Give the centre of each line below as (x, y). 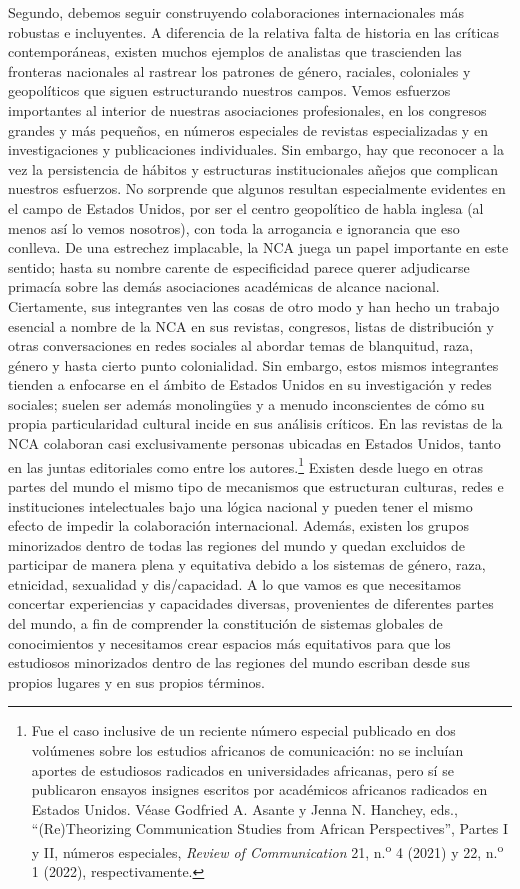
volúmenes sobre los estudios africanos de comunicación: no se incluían (247, 750)
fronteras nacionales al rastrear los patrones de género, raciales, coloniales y (239, 70)
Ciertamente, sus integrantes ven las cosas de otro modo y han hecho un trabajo (254, 305)
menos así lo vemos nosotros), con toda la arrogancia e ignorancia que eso (234, 227)
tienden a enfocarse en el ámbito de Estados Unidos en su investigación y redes (250, 384)
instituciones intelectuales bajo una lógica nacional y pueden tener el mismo (240, 505)
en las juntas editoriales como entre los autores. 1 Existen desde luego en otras (245, 465)
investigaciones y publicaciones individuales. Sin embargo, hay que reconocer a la (256, 149)
